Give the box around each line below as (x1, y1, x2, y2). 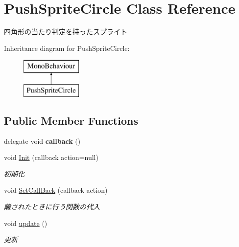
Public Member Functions (4, 112, 138, 128)
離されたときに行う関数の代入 (4, 202, 100, 212)
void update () (4, 218, 48, 228)
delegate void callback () (4, 135, 81, 146)
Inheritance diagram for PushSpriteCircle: (4, 43, 130, 53)
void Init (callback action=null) (4, 152, 98, 162)
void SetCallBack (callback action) (4, 185, 108, 195)
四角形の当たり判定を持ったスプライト (4, 26, 127, 37)
